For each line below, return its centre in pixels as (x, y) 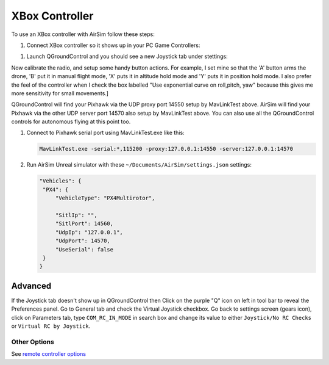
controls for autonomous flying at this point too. (71, 121)
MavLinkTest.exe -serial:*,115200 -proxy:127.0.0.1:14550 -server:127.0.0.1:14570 (166, 149)
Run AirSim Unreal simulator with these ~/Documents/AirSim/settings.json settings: (139, 165)
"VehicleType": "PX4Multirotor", (105, 198)
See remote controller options (49, 354)
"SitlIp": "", (76, 215)
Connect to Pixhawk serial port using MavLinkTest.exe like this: (106, 133)
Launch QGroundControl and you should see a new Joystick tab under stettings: (127, 56)
